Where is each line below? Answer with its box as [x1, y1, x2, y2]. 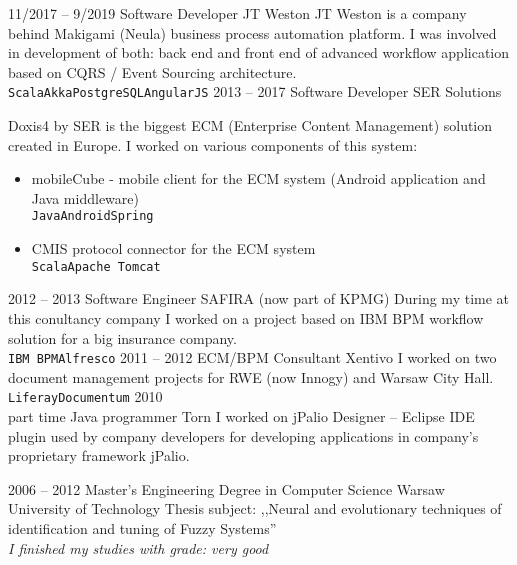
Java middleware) [31, 187, 139, 208]
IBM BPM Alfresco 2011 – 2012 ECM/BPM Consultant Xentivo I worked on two [8, 347, 497, 368]
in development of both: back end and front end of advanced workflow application [8, 42, 510, 63]
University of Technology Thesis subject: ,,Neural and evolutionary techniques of [8, 498, 502, 519]
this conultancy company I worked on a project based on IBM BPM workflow [8, 307, 484, 328]
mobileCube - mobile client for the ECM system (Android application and [31, 168, 486, 189]
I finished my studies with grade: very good [8, 537, 269, 558]
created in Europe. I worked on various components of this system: [8, 134, 418, 155]
